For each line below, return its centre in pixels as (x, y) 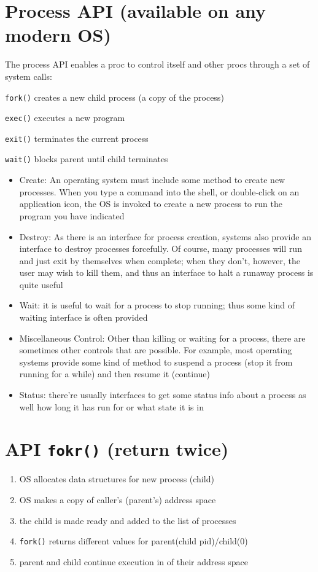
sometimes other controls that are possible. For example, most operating (156, 350)
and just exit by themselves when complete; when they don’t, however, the (160, 260)
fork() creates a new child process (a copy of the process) (114, 97)
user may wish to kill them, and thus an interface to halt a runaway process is (166, 272)
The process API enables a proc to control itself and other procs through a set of (157, 64)
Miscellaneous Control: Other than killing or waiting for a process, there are (162, 338)
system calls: (29, 76)
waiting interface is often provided (83, 317)
